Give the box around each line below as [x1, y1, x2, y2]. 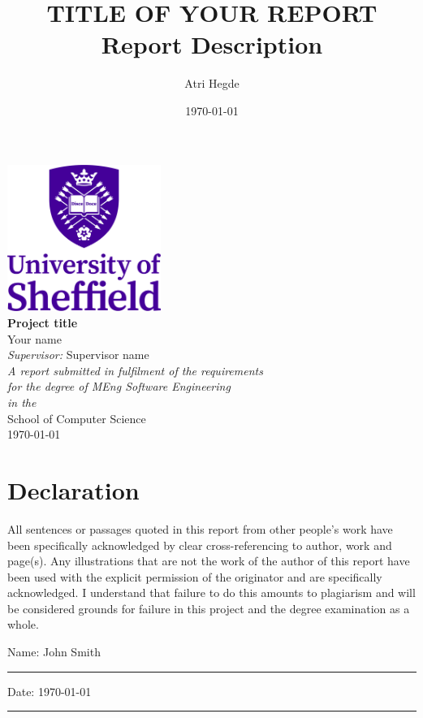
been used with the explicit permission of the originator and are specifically [7, 568, 382, 585]
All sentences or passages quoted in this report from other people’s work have [7, 520, 393, 537]
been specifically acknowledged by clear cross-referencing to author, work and [7, 536, 392, 553]
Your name [7, 330, 62, 347]
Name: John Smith [7, 643, 101, 660]
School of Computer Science [7, 409, 146, 426]
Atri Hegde [184, 75, 240, 92]
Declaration [7, 473, 140, 506]
